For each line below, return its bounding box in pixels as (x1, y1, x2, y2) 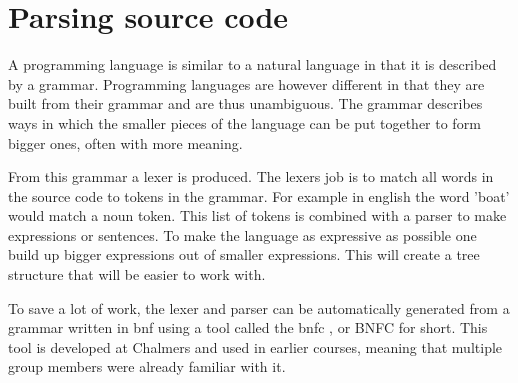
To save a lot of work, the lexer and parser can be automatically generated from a (8, 297, 510, 318)
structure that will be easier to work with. (8, 264, 266, 285)
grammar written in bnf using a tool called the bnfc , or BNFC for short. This (8, 317, 488, 338)
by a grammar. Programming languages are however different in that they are (8, 73, 485, 94)
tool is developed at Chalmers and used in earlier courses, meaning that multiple (8, 336, 503, 357)
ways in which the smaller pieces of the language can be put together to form (8, 112, 481, 133)
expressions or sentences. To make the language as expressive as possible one (8, 224, 477, 245)
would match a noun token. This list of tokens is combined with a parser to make (8, 205, 507, 226)
